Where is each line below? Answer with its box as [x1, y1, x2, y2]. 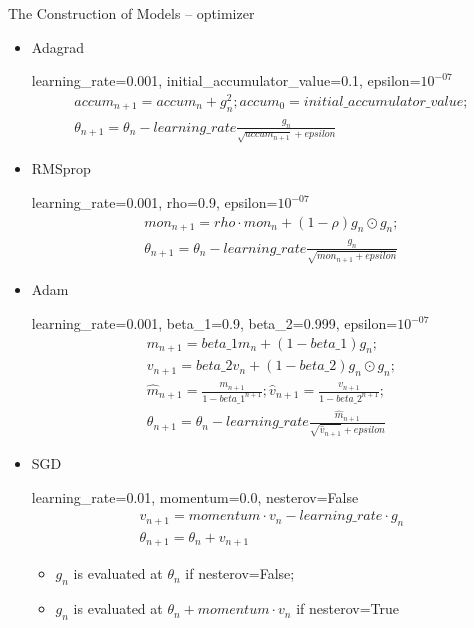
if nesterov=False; [185, 563, 295, 584]
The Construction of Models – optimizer [8, 3, 255, 23]
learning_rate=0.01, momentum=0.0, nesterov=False [31, 486, 359, 507]
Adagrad [31, 36, 84, 57]
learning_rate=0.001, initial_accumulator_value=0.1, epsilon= [31, 70, 421, 91]
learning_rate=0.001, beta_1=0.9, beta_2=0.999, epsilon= [31, 313, 398, 334]
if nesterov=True [296, 598, 400, 619]
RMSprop [31, 158, 91, 179]
